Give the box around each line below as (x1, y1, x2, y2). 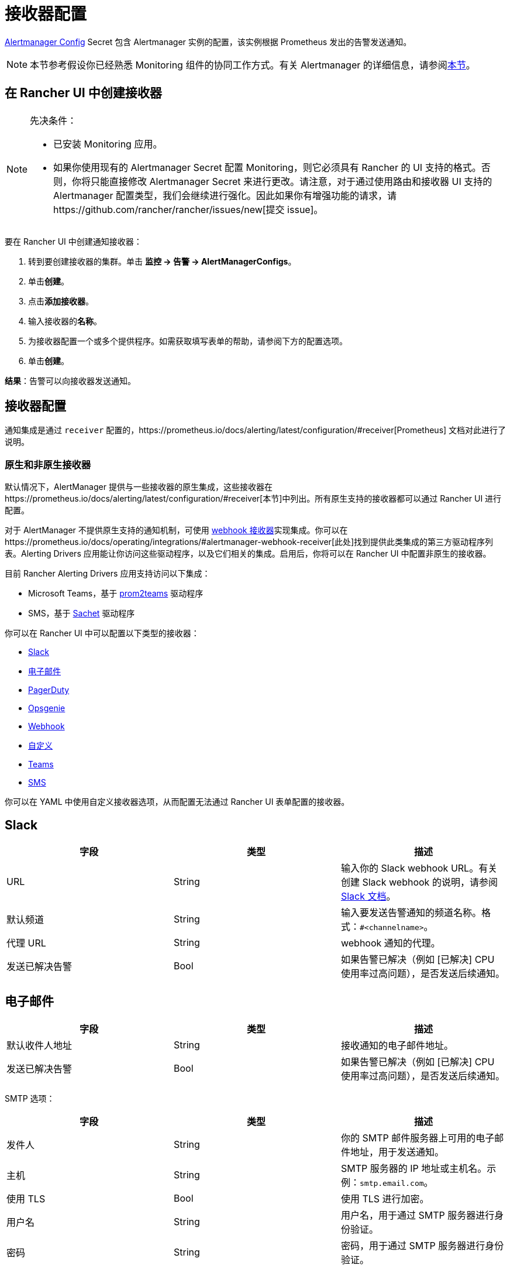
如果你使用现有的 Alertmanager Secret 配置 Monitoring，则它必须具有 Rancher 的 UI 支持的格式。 (53, 161, 481, 173)
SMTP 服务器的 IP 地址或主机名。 (340, 1162, 487, 1174)
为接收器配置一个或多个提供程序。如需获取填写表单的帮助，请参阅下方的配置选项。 (28, 335, 347, 346)
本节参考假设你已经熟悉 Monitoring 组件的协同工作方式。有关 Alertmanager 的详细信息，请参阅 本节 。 (30, 59, 475, 71)
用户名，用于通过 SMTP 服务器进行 (340, 1209, 495, 1221)
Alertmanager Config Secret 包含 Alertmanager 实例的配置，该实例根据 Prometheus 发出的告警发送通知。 (5, 36, 412, 47)
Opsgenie (28, 703, 66, 714)
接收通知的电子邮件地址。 (340, 1039, 453, 1051)
